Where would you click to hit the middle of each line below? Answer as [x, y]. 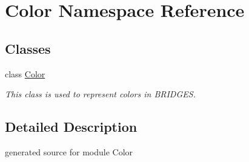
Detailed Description [71, 127]
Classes [28, 48]
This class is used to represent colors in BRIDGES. [100, 94]
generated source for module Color [69, 151]
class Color [25, 73]
